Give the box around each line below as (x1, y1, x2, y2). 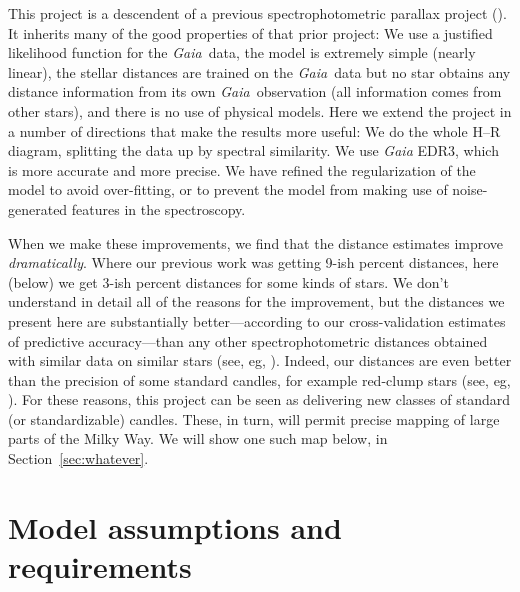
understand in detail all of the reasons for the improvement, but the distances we (8, 291, 505, 312)
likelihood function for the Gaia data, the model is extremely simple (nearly (8, 42, 476, 63)
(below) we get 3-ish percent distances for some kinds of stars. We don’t (8, 271, 449, 292)
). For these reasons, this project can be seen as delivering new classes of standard (8, 389, 510, 410)
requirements (8, 546, 192, 587)
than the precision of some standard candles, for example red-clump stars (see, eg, (8, 369, 511, 390)
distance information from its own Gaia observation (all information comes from (8, 81, 502, 102)
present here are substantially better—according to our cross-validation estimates (8, 310, 506, 331)
